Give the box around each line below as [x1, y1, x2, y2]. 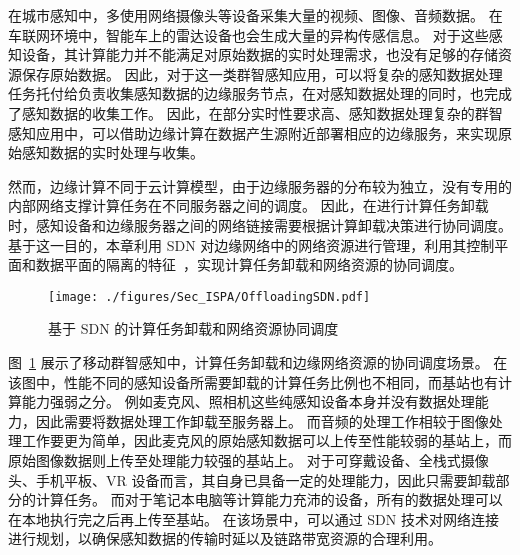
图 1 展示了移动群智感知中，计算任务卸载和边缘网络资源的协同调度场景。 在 [8, 351, 508, 372]
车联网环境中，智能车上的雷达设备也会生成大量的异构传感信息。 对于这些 [8, 24, 489, 45]
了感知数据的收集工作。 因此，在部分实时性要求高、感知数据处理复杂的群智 [8, 102, 503, 123]
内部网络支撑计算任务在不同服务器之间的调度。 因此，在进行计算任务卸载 [8, 195, 489, 216]
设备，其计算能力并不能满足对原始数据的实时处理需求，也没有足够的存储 [21, 44, 498, 65]
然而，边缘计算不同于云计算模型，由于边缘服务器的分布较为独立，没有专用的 [8, 175, 512, 196]
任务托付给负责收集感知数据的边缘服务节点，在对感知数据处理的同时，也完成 [8, 83, 512, 104]
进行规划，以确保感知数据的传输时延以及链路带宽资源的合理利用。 [8, 528, 442, 549]
